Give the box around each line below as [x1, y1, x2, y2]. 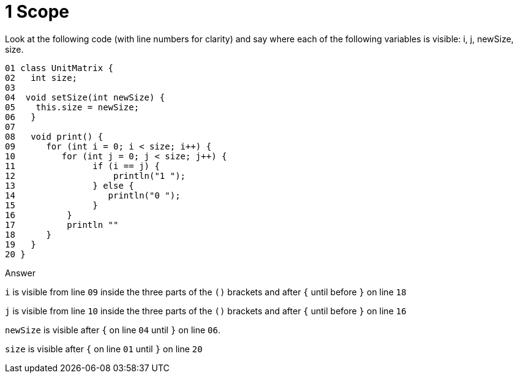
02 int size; [5, 72, 78, 83]
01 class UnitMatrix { [5, 62, 114, 73]
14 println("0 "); [5, 190, 181, 200]
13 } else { [5, 180, 134, 191]
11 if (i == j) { [5, 161, 160, 171]
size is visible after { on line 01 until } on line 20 [5, 343, 203, 354]
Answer [5, 267, 36, 278]
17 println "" [5, 219, 119, 230]
